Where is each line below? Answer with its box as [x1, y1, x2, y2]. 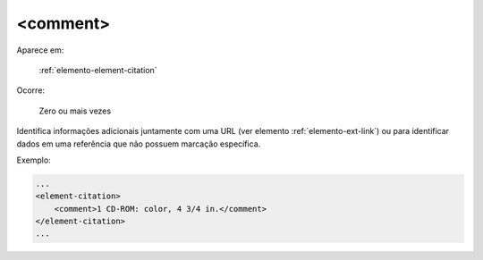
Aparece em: [16, 45, 64, 55]
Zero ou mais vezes [38, 105, 112, 116]
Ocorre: [16, 85, 45, 96]
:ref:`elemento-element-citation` [38, 64, 157, 75]
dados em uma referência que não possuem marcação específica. [16, 138, 261, 149]
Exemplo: [16, 155, 51, 165]
